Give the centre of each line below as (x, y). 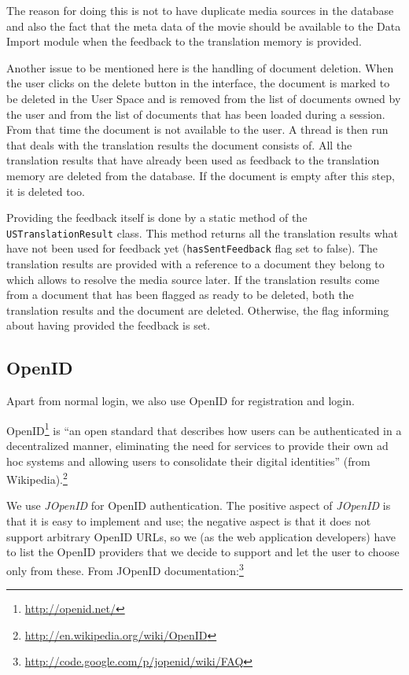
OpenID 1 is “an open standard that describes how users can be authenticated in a (204, 429)
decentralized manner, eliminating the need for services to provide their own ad (197, 446)
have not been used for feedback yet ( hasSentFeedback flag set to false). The (192, 248)
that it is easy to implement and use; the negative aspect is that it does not (189, 521)
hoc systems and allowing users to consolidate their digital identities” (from (188, 461)
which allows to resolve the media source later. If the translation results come (193, 279)
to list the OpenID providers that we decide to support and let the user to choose (203, 552)
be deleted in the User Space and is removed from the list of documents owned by (204, 98)
